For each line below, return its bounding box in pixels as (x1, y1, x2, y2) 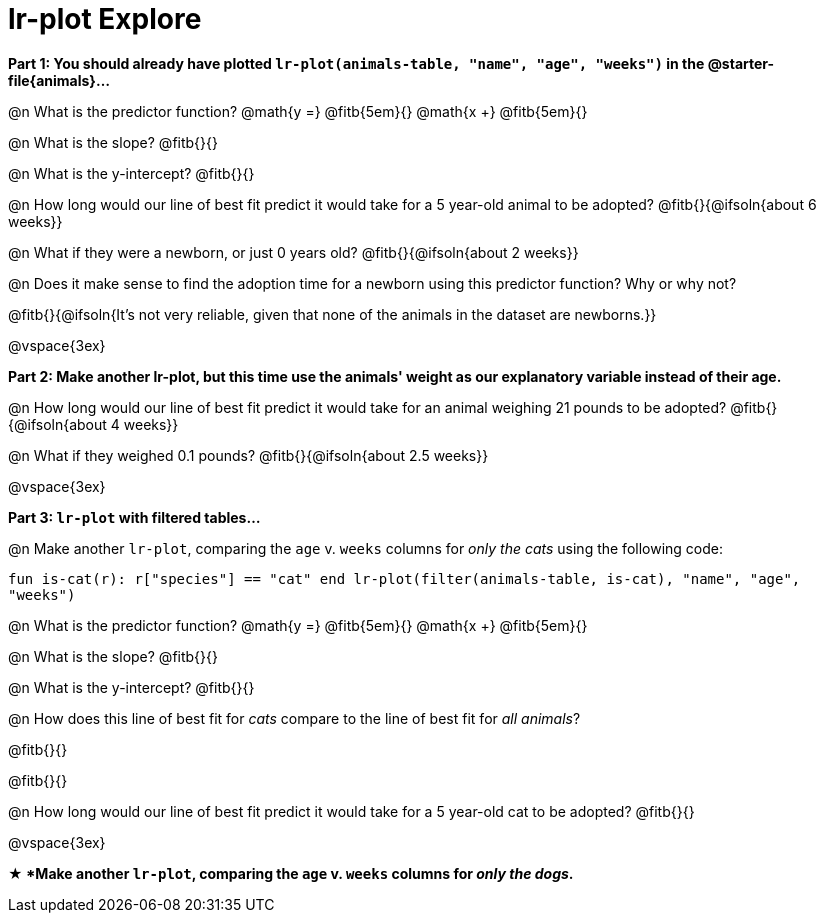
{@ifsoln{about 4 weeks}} (8, 415, 179, 433)
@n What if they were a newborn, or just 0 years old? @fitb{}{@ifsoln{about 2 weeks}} (8, 243, 579, 261)
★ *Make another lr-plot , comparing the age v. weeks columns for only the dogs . (8, 864, 574, 882)
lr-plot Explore (8, 2, 202, 36)
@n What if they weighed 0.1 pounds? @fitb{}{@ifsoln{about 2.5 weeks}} (8, 446, 489, 464)
